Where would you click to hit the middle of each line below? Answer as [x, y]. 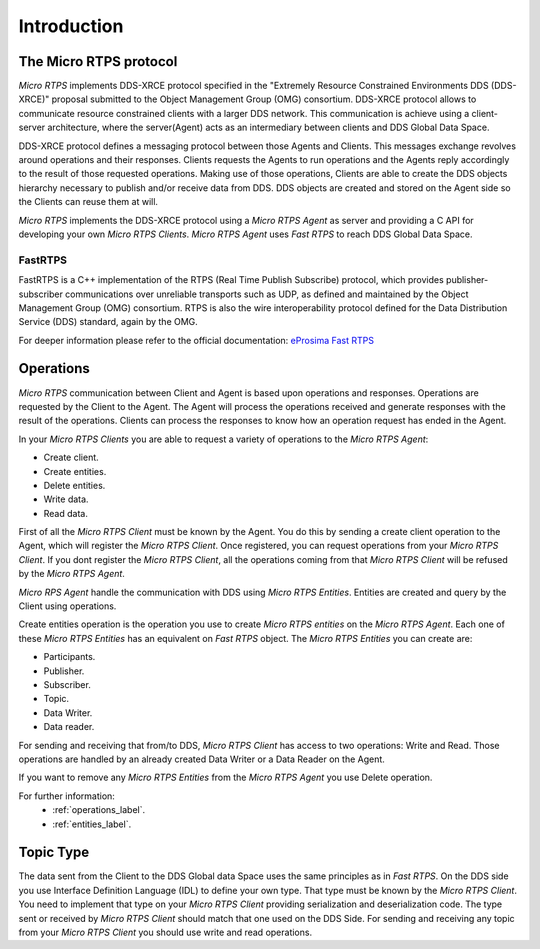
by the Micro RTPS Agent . [71, 574]
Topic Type [54, 852]
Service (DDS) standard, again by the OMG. [108, 322]
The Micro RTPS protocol [98, 61]
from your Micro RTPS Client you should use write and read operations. [165, 932]
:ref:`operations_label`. [99, 810]
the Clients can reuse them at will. [88, 202]
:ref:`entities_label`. [92, 824]
